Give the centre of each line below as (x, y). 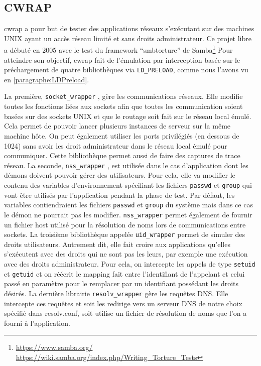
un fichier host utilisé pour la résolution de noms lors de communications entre (125, 224)
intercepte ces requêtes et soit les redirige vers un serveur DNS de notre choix (123, 303)
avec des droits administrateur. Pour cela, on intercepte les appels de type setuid (130, 263)
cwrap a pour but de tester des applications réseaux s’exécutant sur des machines (129, 28)
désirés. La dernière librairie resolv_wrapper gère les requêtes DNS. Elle (116, 293)
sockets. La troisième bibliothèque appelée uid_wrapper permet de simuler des (124, 234)
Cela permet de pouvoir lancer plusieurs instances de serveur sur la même (117, 126)
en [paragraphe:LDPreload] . (47, 79)
